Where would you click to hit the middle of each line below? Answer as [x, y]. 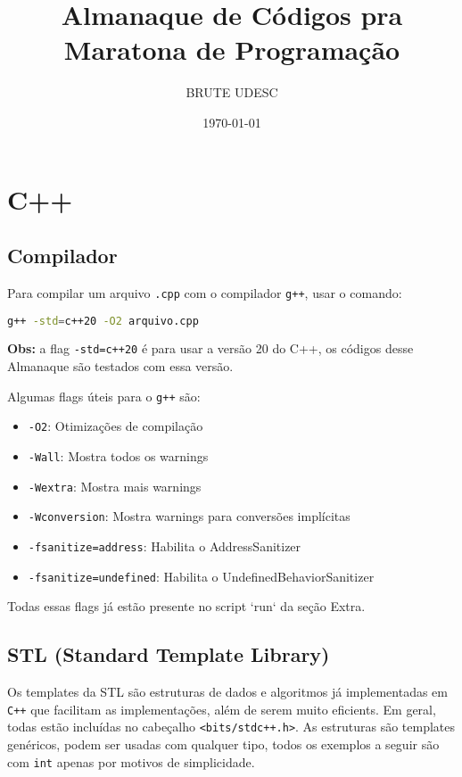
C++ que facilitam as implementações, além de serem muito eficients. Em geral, [222, 709]
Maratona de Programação [232, 50]
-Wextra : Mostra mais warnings [115, 486]
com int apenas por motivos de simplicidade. [131, 761]
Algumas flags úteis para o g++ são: [104, 396]
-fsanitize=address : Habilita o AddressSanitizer [165, 546]
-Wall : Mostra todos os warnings [118, 455]
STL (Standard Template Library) [169, 654]
